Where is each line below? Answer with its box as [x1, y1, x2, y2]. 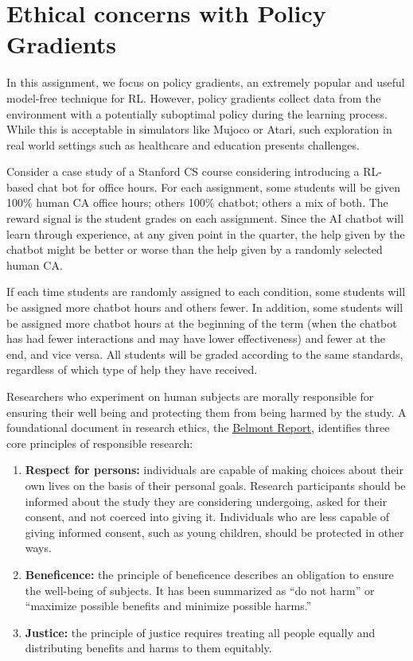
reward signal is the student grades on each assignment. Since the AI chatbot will [6, 210, 404, 227]
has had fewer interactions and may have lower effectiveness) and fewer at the [6, 330, 385, 347]
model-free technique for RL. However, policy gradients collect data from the [6, 89, 381, 106]
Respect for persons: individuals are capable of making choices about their [25, 461, 403, 478]
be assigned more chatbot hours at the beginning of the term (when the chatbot [6, 314, 397, 331]
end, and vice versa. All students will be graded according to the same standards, [6, 345, 403, 362]
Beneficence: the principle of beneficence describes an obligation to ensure [25, 566, 394, 582]
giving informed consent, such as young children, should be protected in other [25, 523, 404, 540]
